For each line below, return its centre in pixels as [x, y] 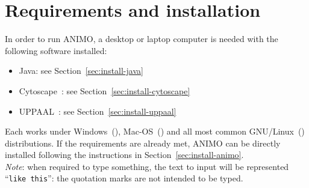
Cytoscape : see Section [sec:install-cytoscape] [105, 90]
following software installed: [56, 50]
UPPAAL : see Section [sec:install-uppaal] [98, 111]
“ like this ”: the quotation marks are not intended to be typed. [124, 178]
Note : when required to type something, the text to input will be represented [147, 166]
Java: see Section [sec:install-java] [81, 71]
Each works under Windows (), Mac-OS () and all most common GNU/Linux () [155, 131]
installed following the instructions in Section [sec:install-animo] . [124, 155]
